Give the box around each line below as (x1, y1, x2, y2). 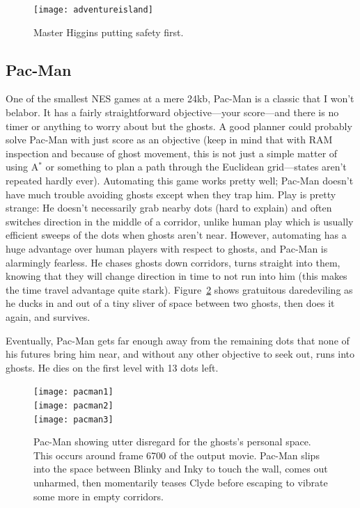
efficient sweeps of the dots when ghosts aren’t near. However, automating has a (6, 228, 347, 242)
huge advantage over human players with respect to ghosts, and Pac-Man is (6, 241, 328, 255)
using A (6, 159, 39, 174)
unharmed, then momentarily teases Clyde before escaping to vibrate (33, 475, 328, 490)
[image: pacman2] (33, 400, 114, 411)
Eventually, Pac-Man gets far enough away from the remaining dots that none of (6, 333, 350, 347)
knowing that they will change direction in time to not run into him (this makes (6, 269, 347, 283)
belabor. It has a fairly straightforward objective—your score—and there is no (6, 105, 339, 120)
